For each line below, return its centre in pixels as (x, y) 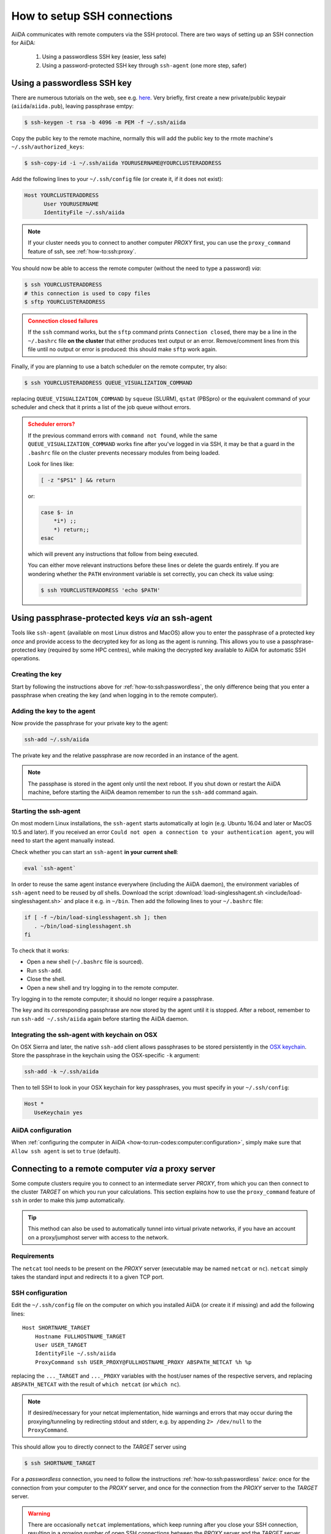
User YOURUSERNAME (71, 204)
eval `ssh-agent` (50, 868)
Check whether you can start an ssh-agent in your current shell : (95, 852)
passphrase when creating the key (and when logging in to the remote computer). (115, 695)
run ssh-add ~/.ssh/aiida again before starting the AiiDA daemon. (100, 1019)
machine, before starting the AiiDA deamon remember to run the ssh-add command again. (143, 792)
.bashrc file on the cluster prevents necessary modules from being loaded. (124, 453)
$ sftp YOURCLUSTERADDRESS (65, 302)
